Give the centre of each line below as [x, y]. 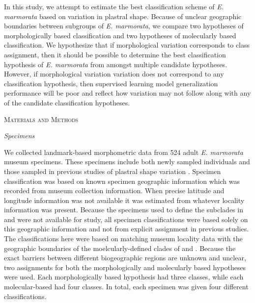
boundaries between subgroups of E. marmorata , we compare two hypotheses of [124, 26]
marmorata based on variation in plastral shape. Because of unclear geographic [123, 16]
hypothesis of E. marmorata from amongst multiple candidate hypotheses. [116, 64]
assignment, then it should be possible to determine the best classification [115, 54]
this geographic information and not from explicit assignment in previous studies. [127, 229]
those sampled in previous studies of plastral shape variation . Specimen [113, 171]
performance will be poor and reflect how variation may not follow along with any [127, 93]
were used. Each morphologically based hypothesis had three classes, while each [124, 277]
